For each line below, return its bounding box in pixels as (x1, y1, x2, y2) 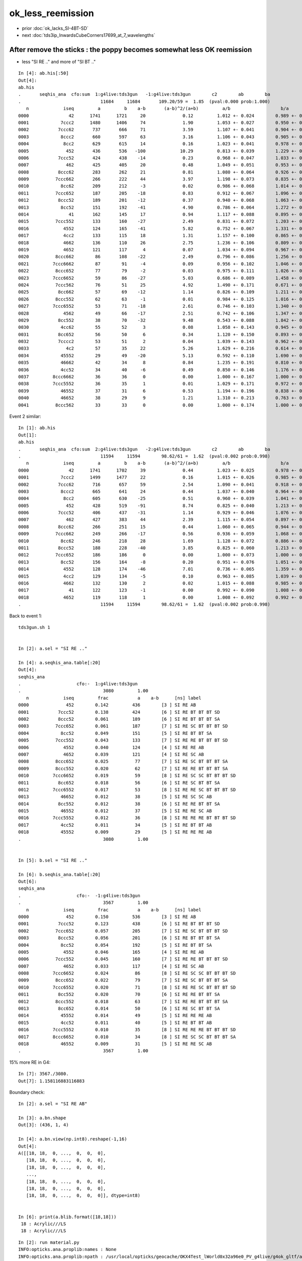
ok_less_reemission (9, 8, 94, 19)
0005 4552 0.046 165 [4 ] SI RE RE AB (18, 949, 204, 955)
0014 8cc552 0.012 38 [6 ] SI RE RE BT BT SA (18, 801, 220, 807)
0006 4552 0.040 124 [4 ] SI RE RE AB (18, 744, 204, 750)
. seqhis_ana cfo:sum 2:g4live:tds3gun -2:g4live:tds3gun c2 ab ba (18, 446, 270, 452)
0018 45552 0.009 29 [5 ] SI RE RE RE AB (18, 829, 212, 835)
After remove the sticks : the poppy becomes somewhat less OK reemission (9, 45, 252, 54)
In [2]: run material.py (18, 1239, 80, 1245)
